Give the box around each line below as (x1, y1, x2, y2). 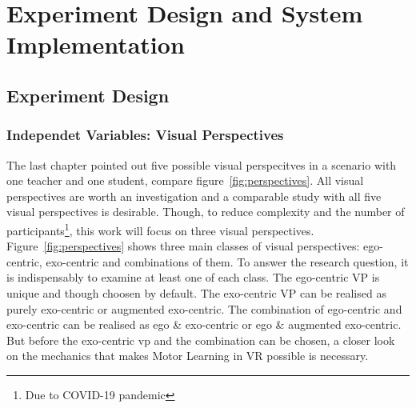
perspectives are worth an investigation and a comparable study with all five (6, 187, 382, 204)
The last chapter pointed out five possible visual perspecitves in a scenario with (6, 156, 397, 173)
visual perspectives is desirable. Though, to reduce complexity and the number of (6, 203, 405, 220)
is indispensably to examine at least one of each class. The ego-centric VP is (6, 269, 380, 286)
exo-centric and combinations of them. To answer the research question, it (46, 253, 409, 270)
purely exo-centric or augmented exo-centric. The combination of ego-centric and (6, 300, 402, 317)
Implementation (6, 28, 185, 61)
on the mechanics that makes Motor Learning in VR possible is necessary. (6, 347, 369, 364)
